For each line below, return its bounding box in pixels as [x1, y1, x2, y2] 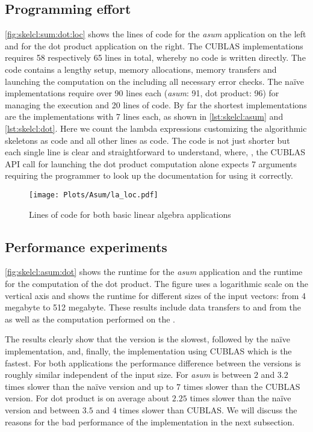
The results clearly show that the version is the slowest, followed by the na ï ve [5, 333, 290, 345]
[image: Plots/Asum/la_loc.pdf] [29, 190, 158, 199]
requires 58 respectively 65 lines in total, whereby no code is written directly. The [5, 51, 306, 64]
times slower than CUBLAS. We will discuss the [119, 403, 297, 416]
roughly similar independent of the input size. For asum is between [5, 368, 252, 381]
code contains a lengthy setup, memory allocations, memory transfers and [5, 63, 277, 75]
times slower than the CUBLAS [183, 380, 300, 392]
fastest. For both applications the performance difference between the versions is [5, 356, 301, 369]
